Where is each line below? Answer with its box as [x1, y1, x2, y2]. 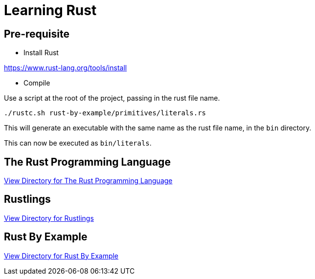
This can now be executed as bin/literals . [4, 139, 152, 148]
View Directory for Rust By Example [4, 251, 119, 260]
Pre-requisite [4, 27, 69, 40]
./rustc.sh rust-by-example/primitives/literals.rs [4, 109, 206, 117]
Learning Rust [4, 2, 97, 19]
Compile [23, 79, 50, 87]
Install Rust [23, 48, 59, 57]
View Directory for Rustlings [4, 214, 94, 222]
